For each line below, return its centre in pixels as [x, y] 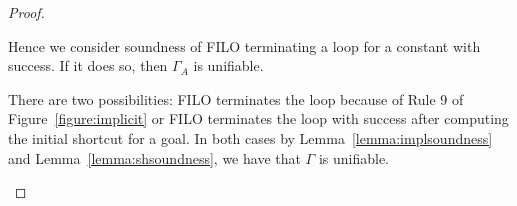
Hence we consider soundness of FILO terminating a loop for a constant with [244, 45]
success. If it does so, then [88, 65]
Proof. [26, 12]
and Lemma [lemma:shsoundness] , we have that [154, 157]
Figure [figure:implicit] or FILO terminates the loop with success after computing [258, 118]
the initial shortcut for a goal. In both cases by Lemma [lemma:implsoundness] [250, 137]
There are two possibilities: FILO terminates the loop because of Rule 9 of [236, 98]
